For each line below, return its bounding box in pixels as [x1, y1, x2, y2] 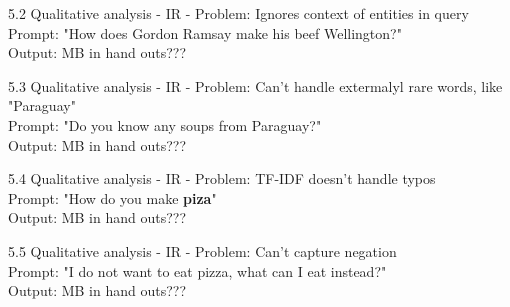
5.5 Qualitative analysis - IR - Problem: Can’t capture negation [8, 240, 397, 261]
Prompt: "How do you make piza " [8, 187, 217, 208]
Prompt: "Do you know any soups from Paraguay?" [8, 114, 322, 135]
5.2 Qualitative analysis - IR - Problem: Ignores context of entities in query [8, 3, 469, 23]
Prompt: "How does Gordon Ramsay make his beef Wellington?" [8, 22, 402, 43]
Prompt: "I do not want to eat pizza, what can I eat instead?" [8, 260, 387, 281]
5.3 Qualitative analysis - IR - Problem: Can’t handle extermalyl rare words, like [8, 75, 503, 96]
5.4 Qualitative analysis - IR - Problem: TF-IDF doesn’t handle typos [8, 168, 436, 189]
